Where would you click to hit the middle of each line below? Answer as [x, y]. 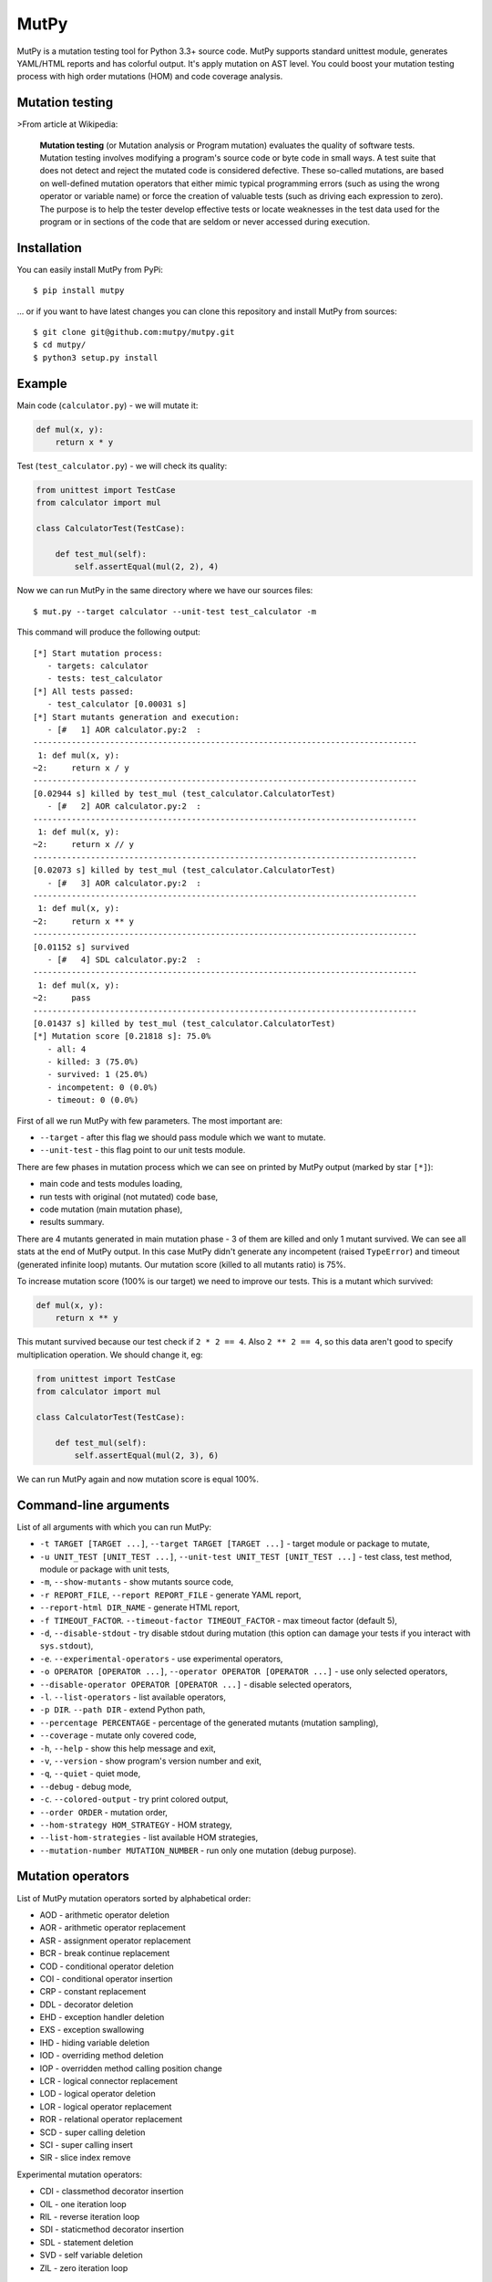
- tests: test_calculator [105, 679]
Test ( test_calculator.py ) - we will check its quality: [122, 466]
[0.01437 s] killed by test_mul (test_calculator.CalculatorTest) [184, 1023]
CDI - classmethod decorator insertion [112, 2192]
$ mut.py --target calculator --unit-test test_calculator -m [175, 611]
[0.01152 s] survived [81, 947]
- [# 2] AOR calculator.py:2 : [124, 806]
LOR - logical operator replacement [106, 2106]
